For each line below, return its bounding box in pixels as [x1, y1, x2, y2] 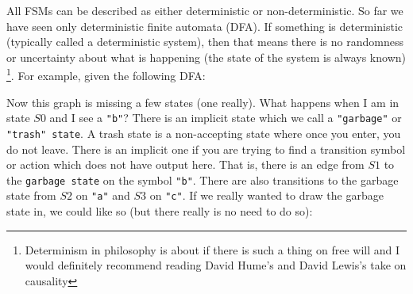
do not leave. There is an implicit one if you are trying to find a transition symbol [6, 140, 406, 157]
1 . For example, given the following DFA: [6, 65, 206, 84]
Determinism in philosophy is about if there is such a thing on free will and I [25, 241, 400, 258]
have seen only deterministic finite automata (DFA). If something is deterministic [6, 17, 403, 34]
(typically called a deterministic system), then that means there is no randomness [6, 33, 403, 50]
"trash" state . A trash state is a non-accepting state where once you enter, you [6, 124, 401, 141]
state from [6, 187, 56, 204]
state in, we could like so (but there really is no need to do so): [6, 203, 313, 220]
